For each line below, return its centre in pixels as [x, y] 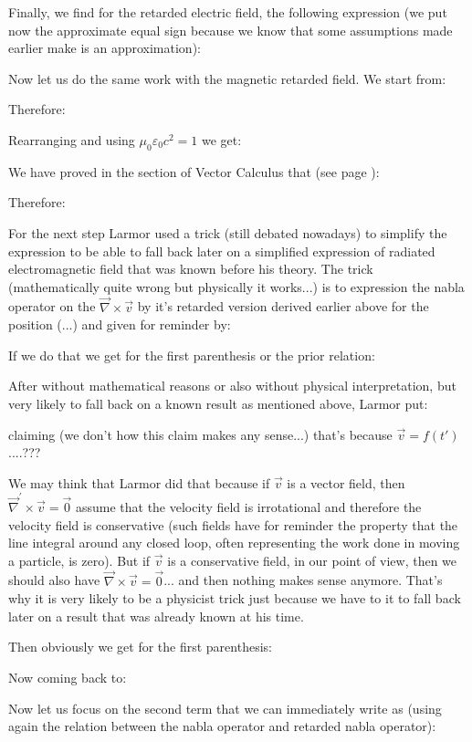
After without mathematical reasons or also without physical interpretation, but [232, 386]
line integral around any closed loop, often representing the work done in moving [234, 543]
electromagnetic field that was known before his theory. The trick [191, 269]
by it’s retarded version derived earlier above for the [283, 306]
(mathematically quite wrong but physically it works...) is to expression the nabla [236, 286]
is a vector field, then [346, 482]
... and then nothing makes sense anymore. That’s [303, 580]
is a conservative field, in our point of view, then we [312, 560]
